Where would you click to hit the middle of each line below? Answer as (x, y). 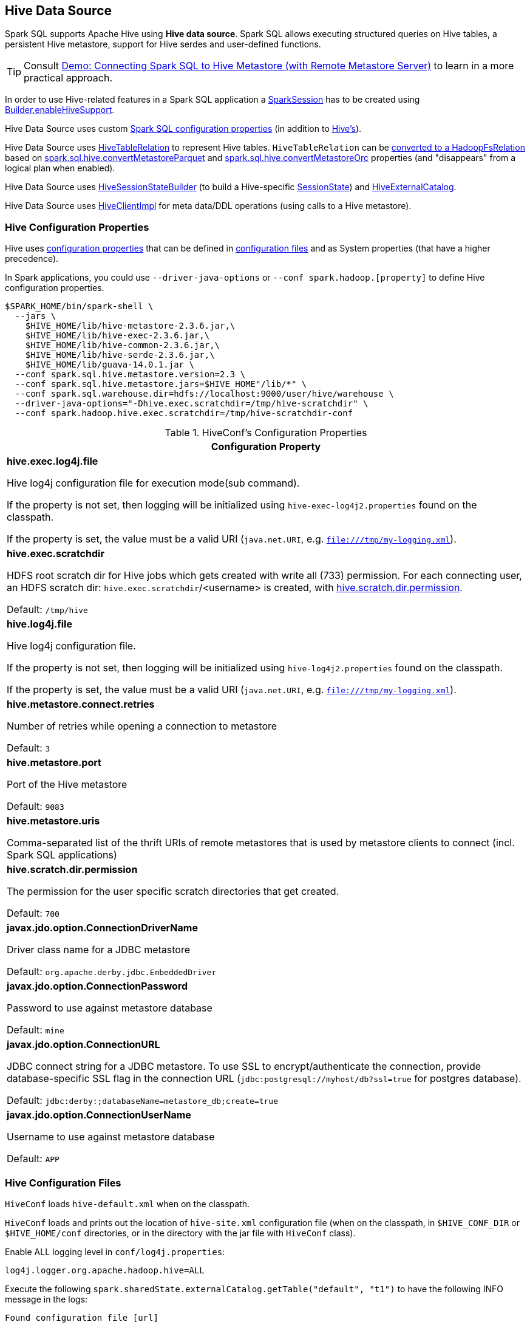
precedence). (32, 259)
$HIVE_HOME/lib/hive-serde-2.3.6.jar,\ (120, 355)
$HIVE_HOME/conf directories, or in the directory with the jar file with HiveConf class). (180, 1233)
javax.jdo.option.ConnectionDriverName (102, 928)
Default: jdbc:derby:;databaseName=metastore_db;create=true (142, 1101)
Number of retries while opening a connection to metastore (142, 726)
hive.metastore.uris (53, 821)
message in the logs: (46, 1299)
